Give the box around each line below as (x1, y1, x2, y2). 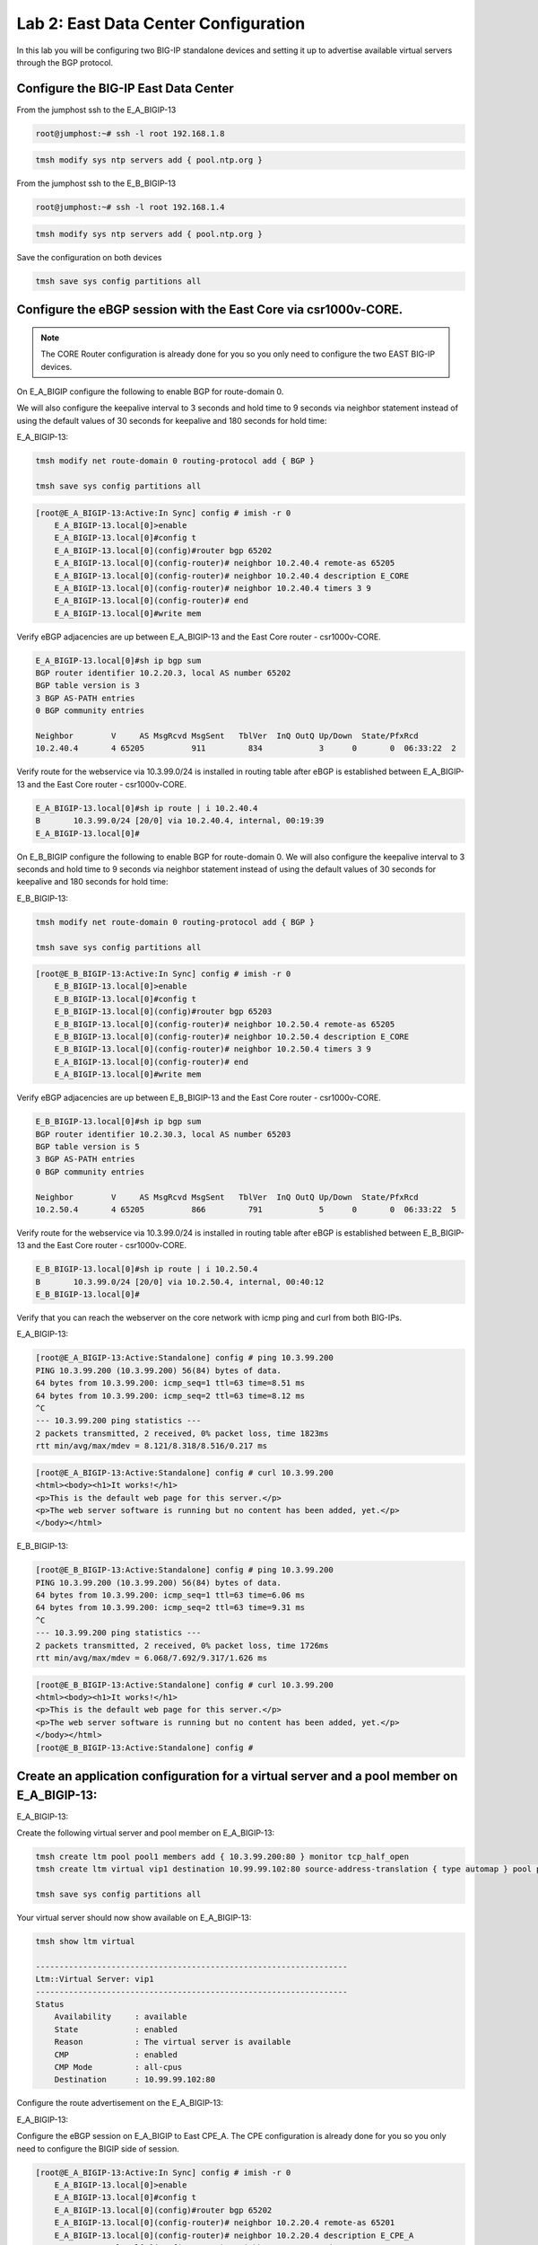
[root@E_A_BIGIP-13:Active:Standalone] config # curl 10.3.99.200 (35, 1467, 334, 1477)
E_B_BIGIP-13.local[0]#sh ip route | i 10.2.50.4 (35, 1264, 258, 1274)
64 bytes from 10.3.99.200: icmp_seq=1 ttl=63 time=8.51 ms (35, 1378, 306, 1388)
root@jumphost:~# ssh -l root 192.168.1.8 (35, 128, 225, 138)
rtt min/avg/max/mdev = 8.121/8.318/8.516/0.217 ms (35, 1441, 268, 1451)
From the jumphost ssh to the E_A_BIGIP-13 (16, 104, 177, 115)
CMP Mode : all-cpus (54, 2062, 183, 2073)
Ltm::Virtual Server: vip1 (35, 1974, 154, 1985)
